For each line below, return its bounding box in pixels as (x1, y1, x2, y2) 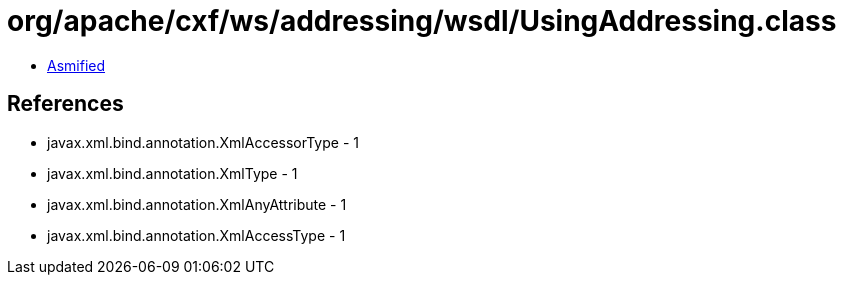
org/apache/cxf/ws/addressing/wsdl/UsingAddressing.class (7, 4, 837, 38)
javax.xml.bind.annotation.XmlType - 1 (47, 164, 298, 182)
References (7, 91, 124, 117)
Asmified (47, 56, 106, 74)
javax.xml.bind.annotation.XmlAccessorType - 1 (47, 133, 359, 151)
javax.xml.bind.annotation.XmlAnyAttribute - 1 (47, 195, 347, 213)
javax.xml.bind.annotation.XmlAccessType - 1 (47, 226, 346, 244)
